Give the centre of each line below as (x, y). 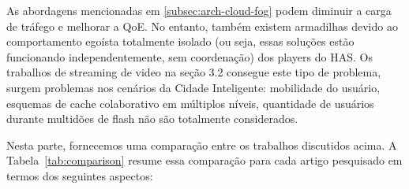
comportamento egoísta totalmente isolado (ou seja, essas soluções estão (180, 41)
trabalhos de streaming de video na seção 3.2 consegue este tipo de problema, (194, 72)
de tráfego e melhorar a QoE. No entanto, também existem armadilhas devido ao (202, 26)
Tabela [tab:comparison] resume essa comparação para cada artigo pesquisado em (204, 160)
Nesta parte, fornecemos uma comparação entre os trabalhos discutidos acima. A (202, 145)
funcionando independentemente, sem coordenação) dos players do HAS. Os (189, 56)
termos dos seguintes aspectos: (80, 175)
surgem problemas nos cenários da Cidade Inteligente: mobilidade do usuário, (193, 87)
